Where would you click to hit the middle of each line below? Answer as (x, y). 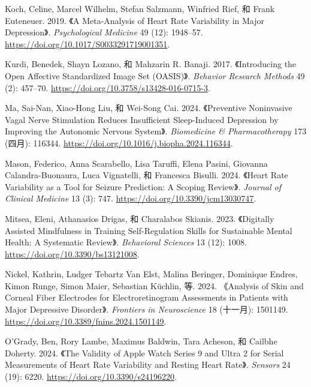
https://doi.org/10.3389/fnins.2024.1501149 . (86, 321)
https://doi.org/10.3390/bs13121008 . (72, 253)
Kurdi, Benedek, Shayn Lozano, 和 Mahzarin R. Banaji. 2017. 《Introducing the (151, 64)
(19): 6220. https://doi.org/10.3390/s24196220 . (91, 376)
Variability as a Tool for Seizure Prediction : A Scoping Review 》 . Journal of (143, 186)
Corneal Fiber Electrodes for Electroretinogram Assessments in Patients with (147, 297)
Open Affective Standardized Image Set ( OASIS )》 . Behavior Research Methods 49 (155, 75)
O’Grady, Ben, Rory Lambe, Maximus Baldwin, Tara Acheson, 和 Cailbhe (141, 341)
